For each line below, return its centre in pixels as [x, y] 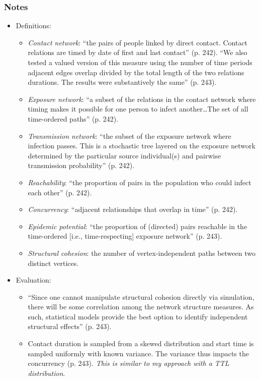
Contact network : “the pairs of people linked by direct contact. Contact [138, 42]
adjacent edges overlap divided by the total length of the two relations [136, 72]
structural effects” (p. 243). [70, 326]
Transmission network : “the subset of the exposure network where [129, 135]
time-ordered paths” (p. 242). [73, 118]
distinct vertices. [53, 263]
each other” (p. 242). [60, 192]
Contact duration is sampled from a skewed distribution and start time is [141, 343]
